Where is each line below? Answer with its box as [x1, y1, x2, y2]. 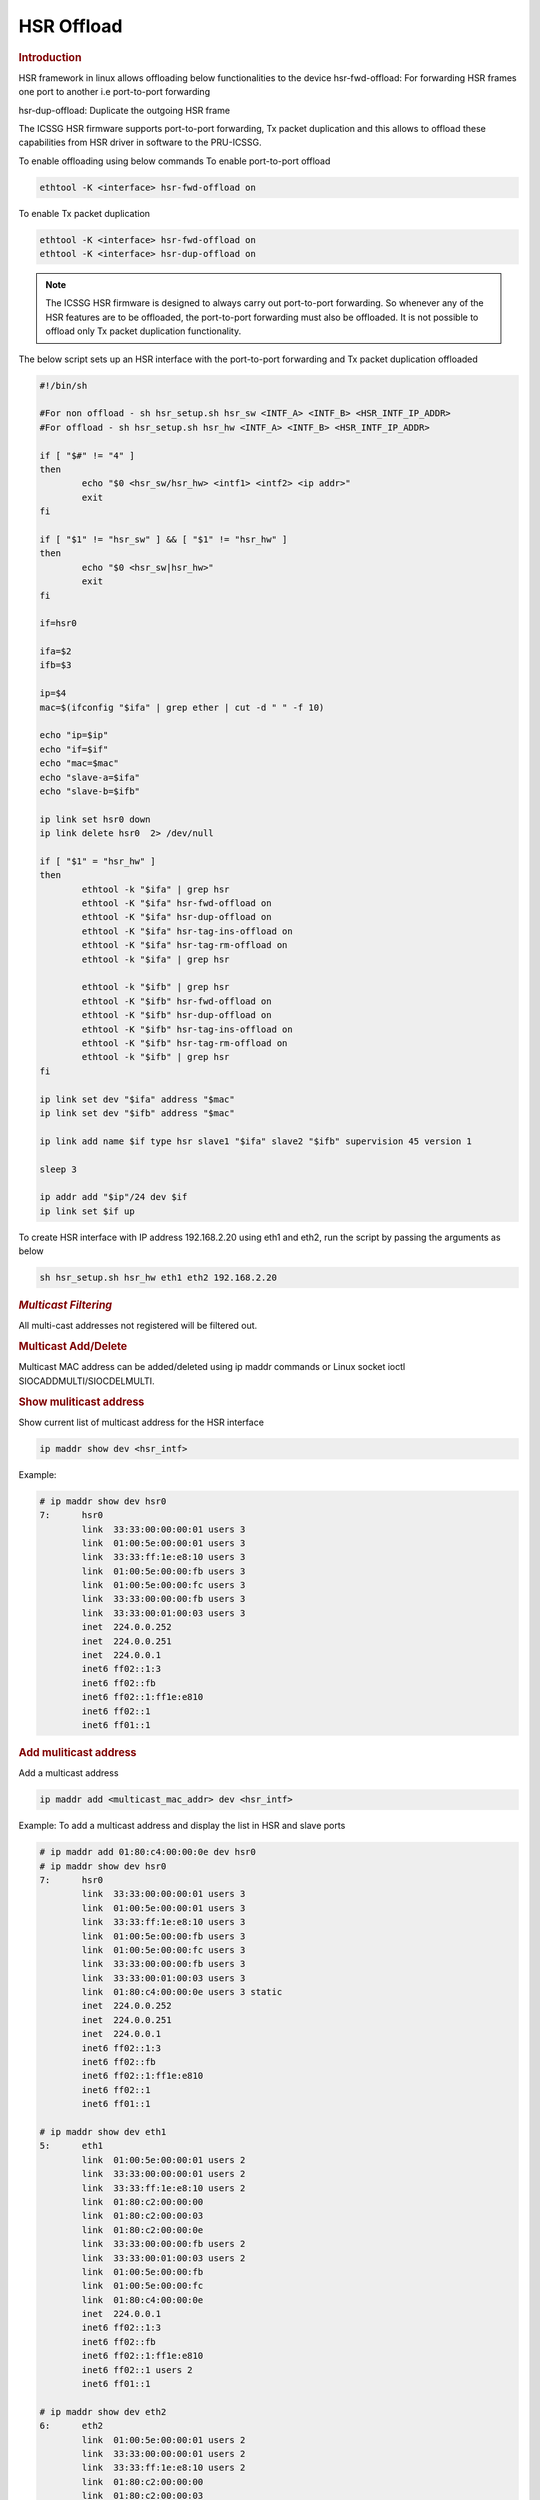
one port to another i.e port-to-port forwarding [18, 86, 210, 98]
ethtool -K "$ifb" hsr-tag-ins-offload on [81, 1023, 294, 1035]
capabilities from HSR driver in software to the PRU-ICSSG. [18, 136, 262, 149]
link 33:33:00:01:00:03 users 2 [81, 2252, 246, 2264]
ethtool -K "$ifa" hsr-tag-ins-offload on [81, 925, 294, 937]
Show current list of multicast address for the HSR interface [18, 1416, 265, 1428]
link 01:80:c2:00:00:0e [81, 2224, 204, 2235]
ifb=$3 [39, 660, 72, 671]
